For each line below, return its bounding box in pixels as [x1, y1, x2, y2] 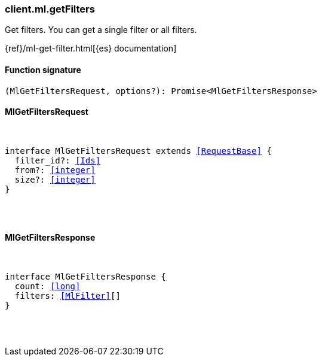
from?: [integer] [14, 165, 96, 175]
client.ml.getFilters [5, 3, 95, 15]
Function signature [5, 64, 81, 75]
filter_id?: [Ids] [14, 155, 101, 165]
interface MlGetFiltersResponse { [5, 272, 166, 282]
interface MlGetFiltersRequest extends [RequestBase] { [5, 145, 272, 156]
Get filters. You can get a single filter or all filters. [5, 25, 197, 35]
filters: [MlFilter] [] [14, 291, 121, 301]
